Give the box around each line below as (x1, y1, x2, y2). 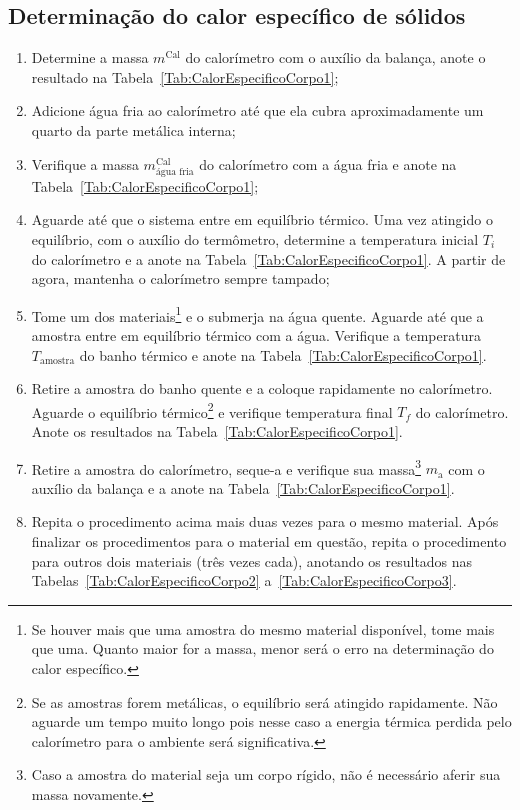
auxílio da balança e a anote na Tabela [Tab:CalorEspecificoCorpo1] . (31, 477, 455, 498)
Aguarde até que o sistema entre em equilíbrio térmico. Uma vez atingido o (31, 209, 493, 230)
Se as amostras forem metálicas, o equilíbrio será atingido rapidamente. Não (31, 691, 498, 712)
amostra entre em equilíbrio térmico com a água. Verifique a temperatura (31, 324, 481, 345)
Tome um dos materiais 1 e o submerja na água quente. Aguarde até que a (31, 302, 484, 326)
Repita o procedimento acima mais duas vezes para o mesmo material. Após (31, 511, 499, 532)
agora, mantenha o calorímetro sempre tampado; (31, 268, 330, 289)
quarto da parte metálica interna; (31, 119, 236, 140)
